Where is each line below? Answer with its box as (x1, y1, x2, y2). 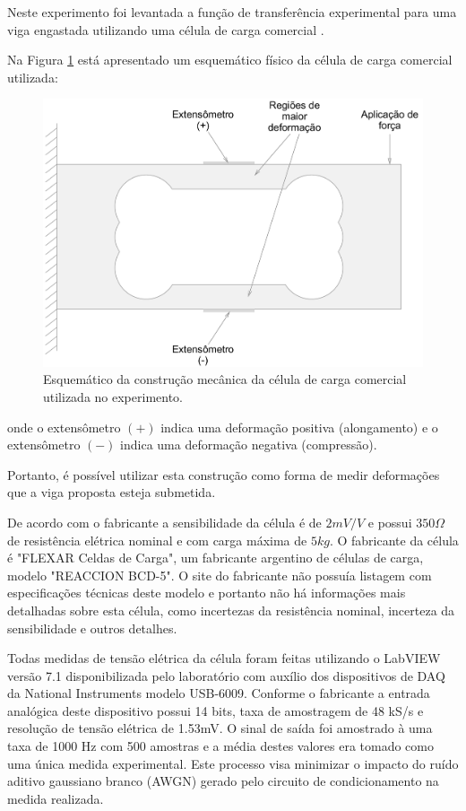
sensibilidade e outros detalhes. (7, 618, 177, 637)
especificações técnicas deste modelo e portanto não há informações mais (7, 583, 406, 602)
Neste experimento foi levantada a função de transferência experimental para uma (7, 3, 457, 21)
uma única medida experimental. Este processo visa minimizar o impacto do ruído (7, 754, 459, 772)
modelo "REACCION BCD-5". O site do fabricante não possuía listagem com (7, 565, 432, 584)
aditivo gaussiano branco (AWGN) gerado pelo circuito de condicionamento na (7, 772, 439, 790)
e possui (367, 512, 412, 531)
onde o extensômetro (7, 417, 121, 436)
